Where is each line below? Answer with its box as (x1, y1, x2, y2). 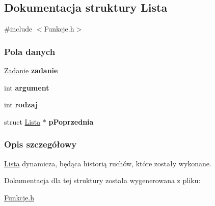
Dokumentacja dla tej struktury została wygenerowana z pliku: (4, 175, 201, 186)
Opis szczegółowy (4, 138, 77, 151)
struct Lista (4, 116, 41, 127)
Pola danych (4, 45, 56, 57)
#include (4, 23, 33, 34)
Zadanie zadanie (4, 65, 58, 76)
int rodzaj (4, 99, 38, 110)
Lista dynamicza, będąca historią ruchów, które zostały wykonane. (4, 158, 211, 168)
